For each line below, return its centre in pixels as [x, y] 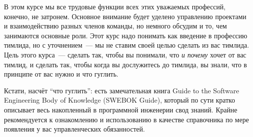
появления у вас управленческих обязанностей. [75, 129]
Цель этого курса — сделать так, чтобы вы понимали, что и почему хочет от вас [125, 54]
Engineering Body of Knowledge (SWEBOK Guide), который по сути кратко [120, 100]
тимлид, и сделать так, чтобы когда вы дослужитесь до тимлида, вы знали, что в [126, 64]
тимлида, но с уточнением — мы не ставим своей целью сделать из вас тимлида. [126, 45]
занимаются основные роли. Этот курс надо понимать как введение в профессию [126, 35]
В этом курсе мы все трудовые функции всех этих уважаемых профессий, [115, 6]
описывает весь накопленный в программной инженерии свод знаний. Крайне [121, 109]
